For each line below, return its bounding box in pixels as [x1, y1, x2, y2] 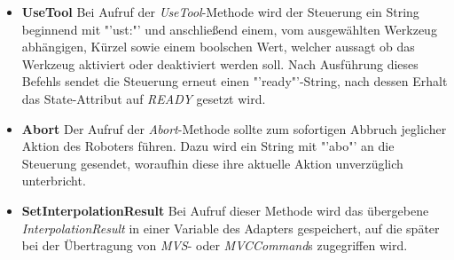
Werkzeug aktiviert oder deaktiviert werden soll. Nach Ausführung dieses [21, 54, 419, 73]
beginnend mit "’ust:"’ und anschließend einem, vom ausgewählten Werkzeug [21, 20, 437, 38]
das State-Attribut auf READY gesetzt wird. [21, 89, 266, 107]
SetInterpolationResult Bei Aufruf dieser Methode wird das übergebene [21, 201, 429, 219]
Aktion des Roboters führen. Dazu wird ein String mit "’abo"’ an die [21, 137, 395, 155]
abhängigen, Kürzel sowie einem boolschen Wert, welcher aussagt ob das [21, 37, 415, 56]
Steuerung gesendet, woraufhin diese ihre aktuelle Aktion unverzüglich [21, 154, 403, 172]
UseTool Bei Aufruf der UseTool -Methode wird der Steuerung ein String [21, 3, 419, 20]
